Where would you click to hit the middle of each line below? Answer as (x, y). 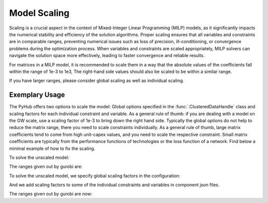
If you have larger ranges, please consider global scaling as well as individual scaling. (97, 81)
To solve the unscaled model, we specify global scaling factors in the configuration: (95, 176)
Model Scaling (39, 13)
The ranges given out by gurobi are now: (51, 194)
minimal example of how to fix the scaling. (52, 148)
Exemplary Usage (37, 95)
